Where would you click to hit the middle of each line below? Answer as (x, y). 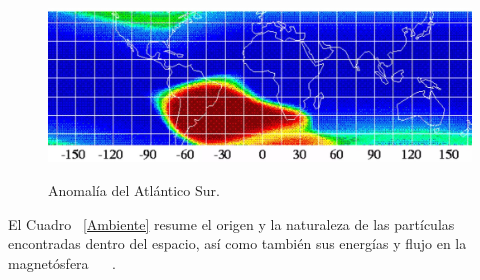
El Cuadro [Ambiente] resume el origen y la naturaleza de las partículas (231, 223)
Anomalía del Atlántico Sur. (134, 190)
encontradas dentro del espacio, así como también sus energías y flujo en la (237, 243)
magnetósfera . (62, 262)
